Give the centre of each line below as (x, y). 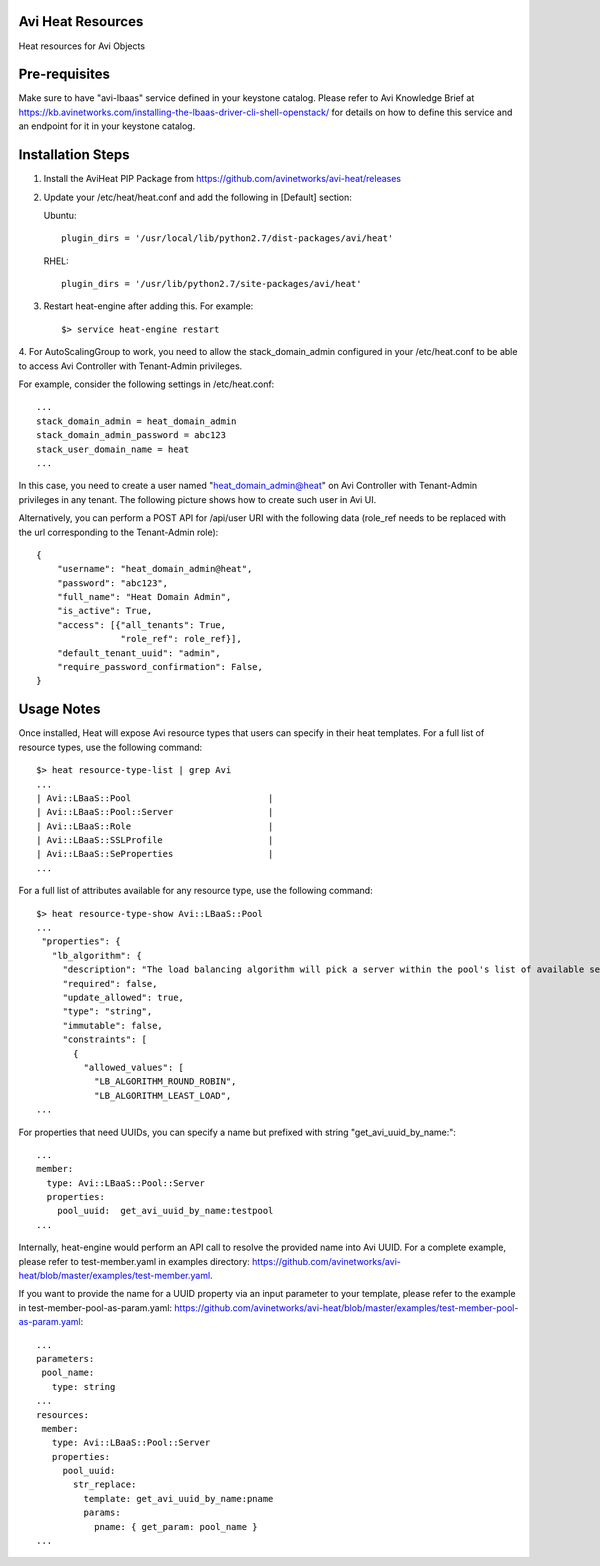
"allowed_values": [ (134, 1067)
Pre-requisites (64, 74)
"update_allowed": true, (123, 997)
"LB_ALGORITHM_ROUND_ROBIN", (165, 1081)
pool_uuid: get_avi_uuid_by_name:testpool (165, 1211)
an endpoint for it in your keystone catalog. (107, 126)
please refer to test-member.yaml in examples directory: (134, 1261)
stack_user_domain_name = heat (113, 449)
